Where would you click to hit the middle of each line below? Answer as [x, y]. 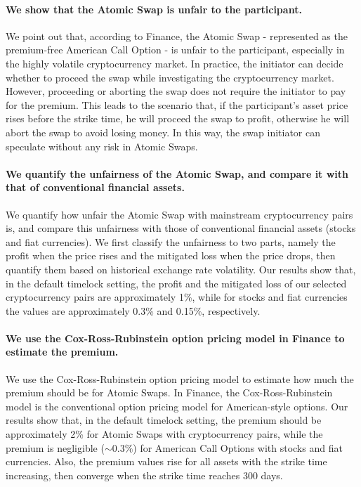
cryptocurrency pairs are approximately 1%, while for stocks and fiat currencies [177, 297]
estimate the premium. [62, 352]
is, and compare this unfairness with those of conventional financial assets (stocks [181, 228]
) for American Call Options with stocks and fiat [238, 447]
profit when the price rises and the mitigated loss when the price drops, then [171, 255]
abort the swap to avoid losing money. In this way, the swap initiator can [163, 132]
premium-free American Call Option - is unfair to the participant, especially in [175, 50]
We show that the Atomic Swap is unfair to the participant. [154, 9]
